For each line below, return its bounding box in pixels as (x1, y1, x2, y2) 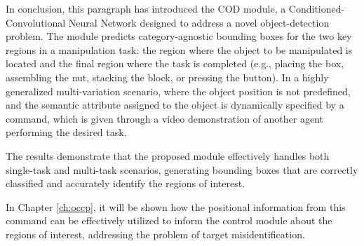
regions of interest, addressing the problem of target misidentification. (6, 226, 305, 241)
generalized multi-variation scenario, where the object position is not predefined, (6, 83, 351, 98)
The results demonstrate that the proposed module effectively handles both (6, 148, 330, 163)
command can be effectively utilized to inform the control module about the (6, 213, 332, 228)
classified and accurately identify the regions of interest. (6, 176, 245, 191)
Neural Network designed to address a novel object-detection (68, 15, 330, 29)
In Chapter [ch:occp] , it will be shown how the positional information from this (6, 199, 346, 214)
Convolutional (6, 15, 66, 29)
